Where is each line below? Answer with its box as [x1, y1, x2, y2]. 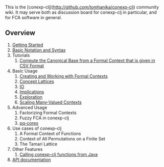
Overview [5, 29, 36, 37]
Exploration [19, 94, 43, 100]
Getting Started [12, 42, 43, 48]
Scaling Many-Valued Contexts [19, 99, 82, 105]
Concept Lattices [19, 78, 54, 84]
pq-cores [19, 120, 39, 126]
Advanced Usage [12, 104, 47, 110]
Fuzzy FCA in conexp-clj [19, 115, 70, 121]
